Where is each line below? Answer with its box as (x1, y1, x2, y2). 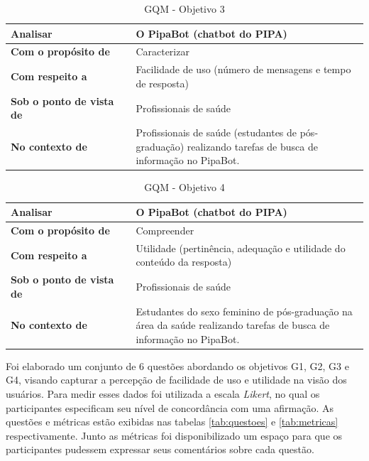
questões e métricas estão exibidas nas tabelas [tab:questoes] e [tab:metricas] (6, 414, 338, 429)
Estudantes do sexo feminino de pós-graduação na (136, 303, 353, 318)
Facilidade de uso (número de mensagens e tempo (136, 62, 351, 77)
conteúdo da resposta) (136, 254, 232, 269)
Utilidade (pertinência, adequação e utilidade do (136, 240, 346, 255)
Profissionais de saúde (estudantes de (136, 125, 297, 140)
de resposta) (136, 75, 189, 90)
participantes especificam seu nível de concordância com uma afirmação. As (6, 400, 334, 415)
